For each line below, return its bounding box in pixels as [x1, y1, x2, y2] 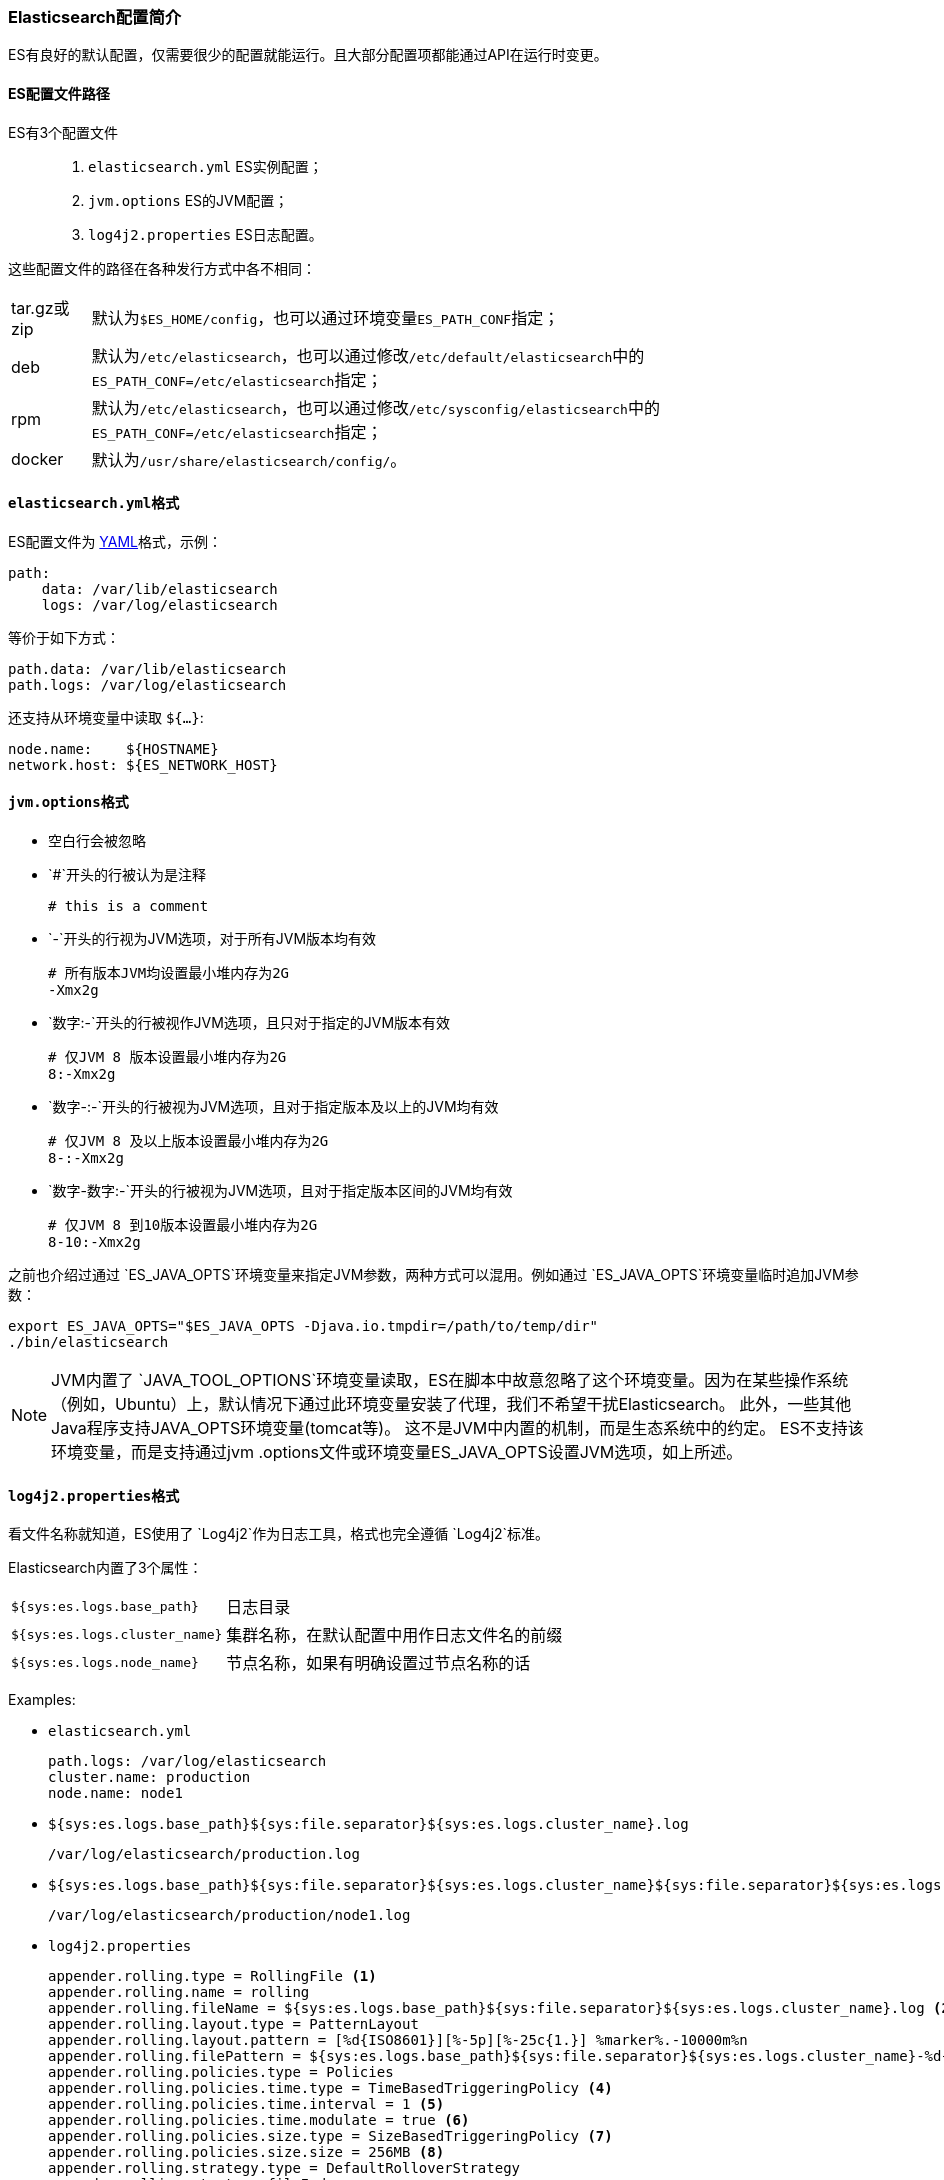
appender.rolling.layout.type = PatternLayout [48, 2016, 419, 2033]
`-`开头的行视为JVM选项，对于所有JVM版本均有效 [48, 930, 377, 948]
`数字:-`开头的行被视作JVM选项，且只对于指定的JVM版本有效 [48, 1014, 451, 1032]
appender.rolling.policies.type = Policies [48, 2064, 394, 2081]
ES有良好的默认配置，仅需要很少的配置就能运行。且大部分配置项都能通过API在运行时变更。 [8, 46, 608, 64]
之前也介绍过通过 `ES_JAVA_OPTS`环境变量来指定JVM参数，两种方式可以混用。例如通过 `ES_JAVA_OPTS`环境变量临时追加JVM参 [8, 1266, 859, 1284]
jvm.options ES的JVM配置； [88, 191, 289, 209]
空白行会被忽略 [48, 832, 146, 850]
